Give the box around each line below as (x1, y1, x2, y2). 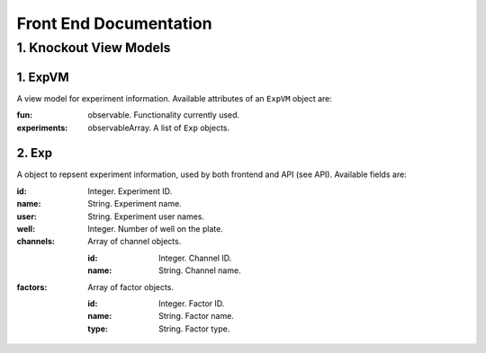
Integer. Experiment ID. (87, 185, 173, 197)
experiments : (16, 122, 68, 133)
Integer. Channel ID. (158, 252, 232, 263)
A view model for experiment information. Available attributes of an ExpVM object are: (16, 93, 333, 103)
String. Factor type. (158, 323, 230, 334)
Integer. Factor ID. (158, 297, 225, 309)
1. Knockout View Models (16, 40, 171, 56)
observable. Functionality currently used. (87, 110, 240, 120)
